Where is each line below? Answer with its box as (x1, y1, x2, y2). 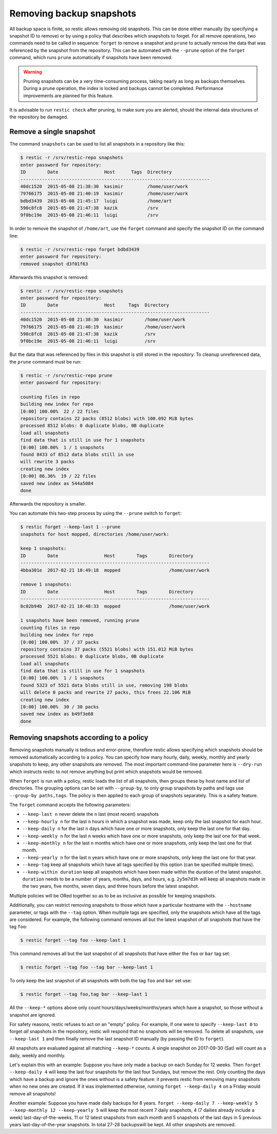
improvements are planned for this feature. (23, 93, 114, 99)
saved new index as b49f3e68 (20, 711, 94, 717)
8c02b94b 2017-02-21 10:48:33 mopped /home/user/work (20, 603, 210, 609)
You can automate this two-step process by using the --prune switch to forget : (9, 510, 182, 516)
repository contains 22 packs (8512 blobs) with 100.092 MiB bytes (20, 416, 194, 422)
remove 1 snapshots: (20, 582, 72, 587)
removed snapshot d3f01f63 (20, 261, 88, 267)
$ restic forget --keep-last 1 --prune (20, 524, 121, 530)
